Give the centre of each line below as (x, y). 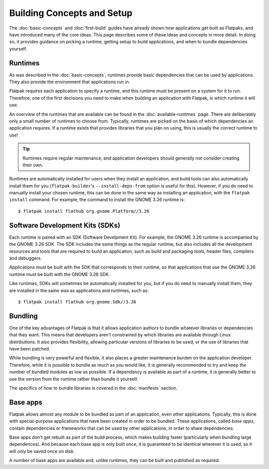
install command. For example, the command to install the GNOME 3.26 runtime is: (97, 200)
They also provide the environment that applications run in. (70, 82)
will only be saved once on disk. (42, 451)
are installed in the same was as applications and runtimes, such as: (79, 290)
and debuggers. (26, 258)
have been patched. (30, 348)
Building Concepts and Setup (71, 13)
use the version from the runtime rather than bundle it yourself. (74, 379)
